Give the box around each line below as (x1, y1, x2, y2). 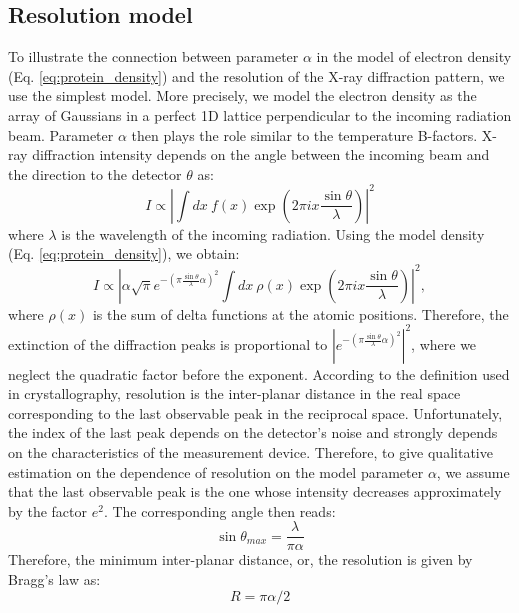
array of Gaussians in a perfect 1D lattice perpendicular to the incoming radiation (8, 104, 512, 125)
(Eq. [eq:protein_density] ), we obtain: (8, 243, 240, 264)
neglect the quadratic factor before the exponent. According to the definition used (8, 363, 510, 384)
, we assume (436, 461, 510, 482)
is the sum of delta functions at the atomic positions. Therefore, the (92, 303, 509, 324)
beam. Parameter (8, 124, 114, 145)
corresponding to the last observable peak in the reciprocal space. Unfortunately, (8, 402, 503, 423)
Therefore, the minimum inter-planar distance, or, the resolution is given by (8, 549, 473, 570)
